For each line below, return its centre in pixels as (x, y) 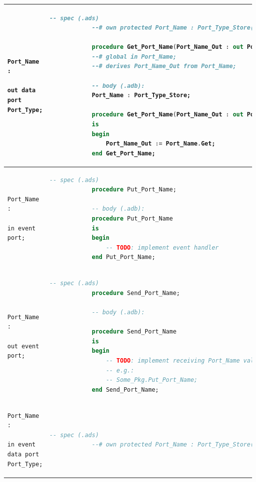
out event (23, 346)
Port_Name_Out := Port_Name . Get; (161, 144)
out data (22, 91)
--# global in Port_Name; (134, 56)
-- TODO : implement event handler (162, 247)
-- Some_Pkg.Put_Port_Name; (152, 380)
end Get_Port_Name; (124, 153)
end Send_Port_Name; (125, 389)
